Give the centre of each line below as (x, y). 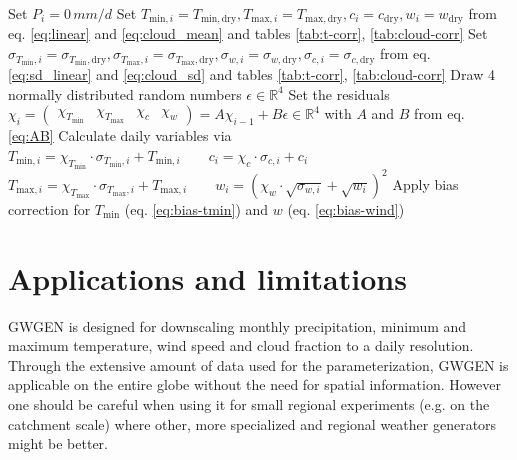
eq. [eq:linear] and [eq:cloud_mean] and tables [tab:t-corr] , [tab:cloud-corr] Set (248, 33)
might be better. (58, 443)
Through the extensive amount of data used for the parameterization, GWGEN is (258, 364)
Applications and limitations (207, 277)
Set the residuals (339, 93)
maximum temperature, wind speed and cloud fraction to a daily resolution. (241, 345)
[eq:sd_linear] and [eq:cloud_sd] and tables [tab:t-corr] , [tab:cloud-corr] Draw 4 (251, 74)
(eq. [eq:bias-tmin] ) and (196, 208)
